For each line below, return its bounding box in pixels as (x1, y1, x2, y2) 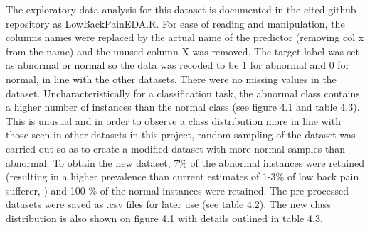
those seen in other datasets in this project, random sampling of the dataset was (6, 127, 356, 142)
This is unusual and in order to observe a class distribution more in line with (6, 113, 341, 128)
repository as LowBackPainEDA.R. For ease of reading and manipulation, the (6, 16, 345, 31)
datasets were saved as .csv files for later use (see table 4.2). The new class (6, 197, 331, 212)
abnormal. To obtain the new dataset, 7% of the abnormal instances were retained (6, 155, 364, 170)
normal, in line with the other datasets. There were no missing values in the (6, 71, 337, 86)
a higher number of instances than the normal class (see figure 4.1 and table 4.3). (6, 99, 360, 114)
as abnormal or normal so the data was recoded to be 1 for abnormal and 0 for (6, 57, 350, 72)
